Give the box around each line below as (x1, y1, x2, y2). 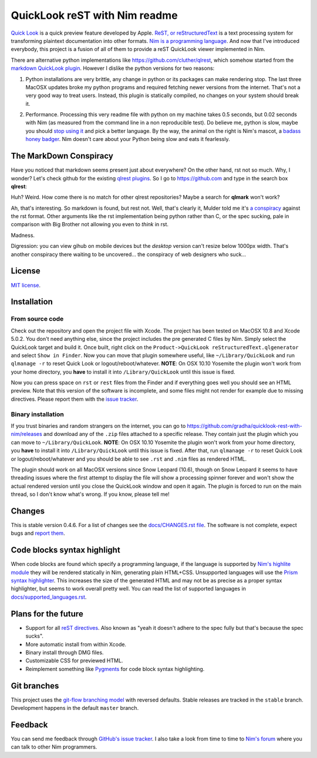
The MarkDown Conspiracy (11, 151, 114, 161)
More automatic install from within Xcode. (25, 640, 126, 648)
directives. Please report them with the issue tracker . (11, 395, 139, 403)
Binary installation (11, 410, 64, 418)
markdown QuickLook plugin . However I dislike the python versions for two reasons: (11, 65, 215, 72)
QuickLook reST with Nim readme (11, 9, 178, 22)
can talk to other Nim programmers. (11, 743, 97, 750)
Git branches (11, 680, 59, 690)
